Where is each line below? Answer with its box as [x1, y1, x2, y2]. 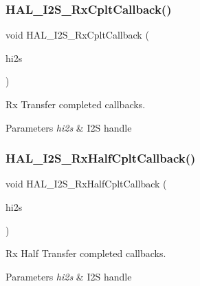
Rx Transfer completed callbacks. [5, 97, 146, 111]
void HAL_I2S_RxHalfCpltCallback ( [5, 176, 167, 191]
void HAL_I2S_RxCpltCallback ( [5, 28, 149, 42]
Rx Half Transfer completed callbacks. [5, 246, 166, 261]
